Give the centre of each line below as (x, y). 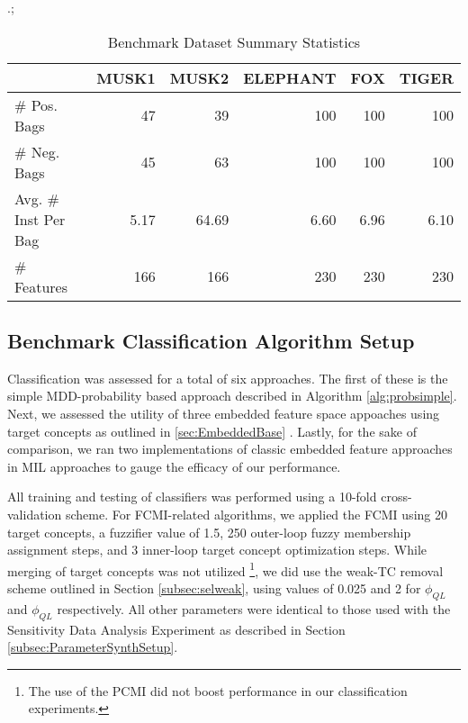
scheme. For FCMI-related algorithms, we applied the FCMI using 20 (256, 514)
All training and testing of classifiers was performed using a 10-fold (192, 497)
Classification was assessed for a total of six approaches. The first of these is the (228, 378)
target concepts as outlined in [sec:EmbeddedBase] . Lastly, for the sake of (212, 431)
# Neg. (37, 151)
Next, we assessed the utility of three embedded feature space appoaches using (224, 413)
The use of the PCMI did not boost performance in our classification (218, 690)
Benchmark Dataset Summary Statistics (234, 41)
